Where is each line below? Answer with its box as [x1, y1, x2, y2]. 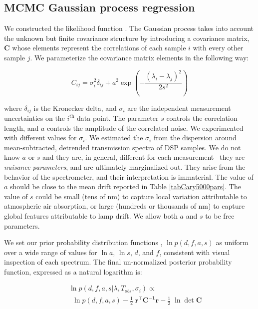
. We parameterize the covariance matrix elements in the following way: [30, 52, 249, 62]
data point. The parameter [77, 112, 159, 123]
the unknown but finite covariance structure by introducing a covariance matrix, [4, 32, 250, 43]
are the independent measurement [127, 102, 231, 113]
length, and [4, 122, 39, 133]
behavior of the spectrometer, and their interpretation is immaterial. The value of [4, 171, 254, 182]
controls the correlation [166, 112, 238, 123]
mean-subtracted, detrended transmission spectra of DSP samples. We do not [4, 142, 241, 152]
